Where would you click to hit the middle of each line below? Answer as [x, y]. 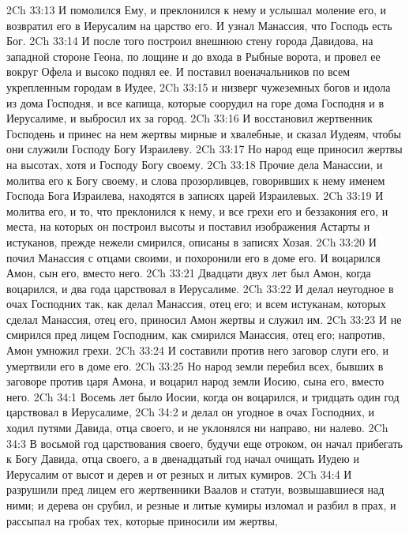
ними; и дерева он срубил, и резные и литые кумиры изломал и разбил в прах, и [201, 505]
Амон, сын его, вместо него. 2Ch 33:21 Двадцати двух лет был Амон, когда [189, 273]
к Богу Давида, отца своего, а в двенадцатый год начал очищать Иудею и [183, 459]
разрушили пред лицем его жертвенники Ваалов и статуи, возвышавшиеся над [195, 489]
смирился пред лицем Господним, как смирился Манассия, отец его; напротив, [196, 335]
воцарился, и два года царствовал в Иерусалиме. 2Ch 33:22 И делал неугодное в [200, 288]
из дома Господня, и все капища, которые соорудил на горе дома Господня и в [195, 102]
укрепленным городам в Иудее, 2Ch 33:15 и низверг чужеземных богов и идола [199, 86]
